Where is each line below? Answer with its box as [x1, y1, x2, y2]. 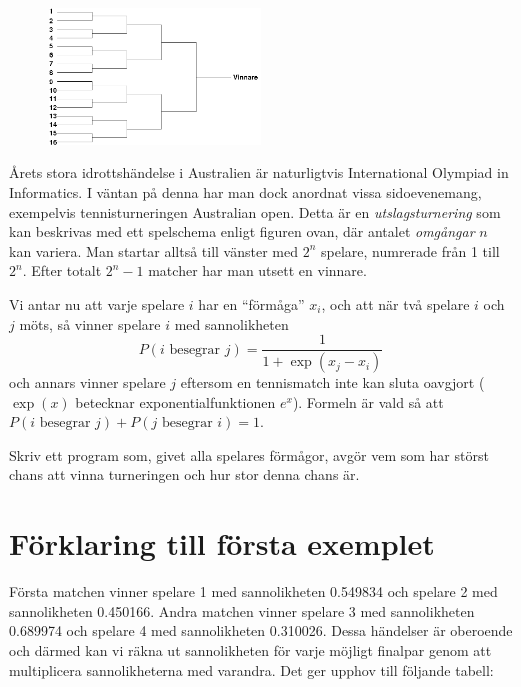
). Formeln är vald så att [292, 391, 444, 412]
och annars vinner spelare [9, 372, 166, 393]
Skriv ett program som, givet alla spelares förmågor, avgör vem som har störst [9, 444, 489, 465]
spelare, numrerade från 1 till [320, 240, 500, 261]
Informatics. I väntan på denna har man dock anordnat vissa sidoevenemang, [9, 182, 482, 203]
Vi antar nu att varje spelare [9, 293, 185, 314]
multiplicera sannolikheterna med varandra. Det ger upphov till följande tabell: [9, 659, 494, 680]
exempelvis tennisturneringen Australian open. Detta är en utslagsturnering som [9, 201, 501, 222]
